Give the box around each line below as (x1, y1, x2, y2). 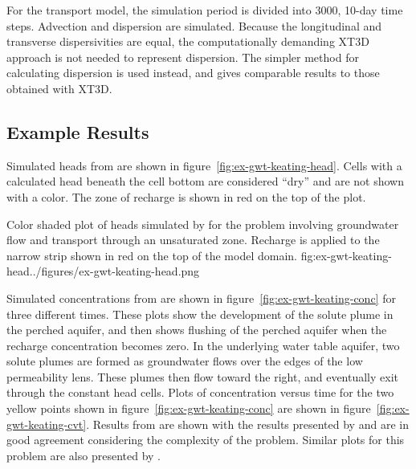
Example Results (6, 119, 149, 144)
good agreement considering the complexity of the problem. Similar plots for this (6, 431, 405, 448)
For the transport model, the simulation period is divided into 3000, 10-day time (6, 2, 403, 18)
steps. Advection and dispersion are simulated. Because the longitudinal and (6, 17, 382, 34)
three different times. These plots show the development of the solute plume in (6, 305, 394, 322)
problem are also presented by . (6, 447, 161, 463)
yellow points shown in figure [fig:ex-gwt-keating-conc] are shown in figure (6, 400, 371, 417)
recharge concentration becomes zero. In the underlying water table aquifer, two (6, 336, 400, 353)
